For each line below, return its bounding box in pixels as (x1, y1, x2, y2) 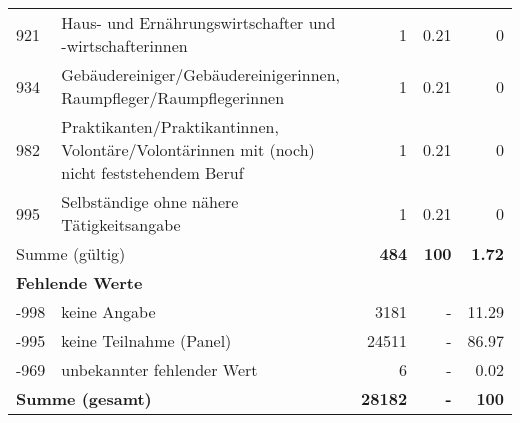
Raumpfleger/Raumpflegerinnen (61, 86, 285, 109)
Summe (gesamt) (16, 387, 152, 410)
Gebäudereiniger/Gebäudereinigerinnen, (61, 63, 341, 86)
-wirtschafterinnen (61, 34, 188, 57)
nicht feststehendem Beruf (61, 161, 244, 184)
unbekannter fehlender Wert (61, 358, 258, 381)
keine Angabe (61, 300, 156, 323)
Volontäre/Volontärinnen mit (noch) (61, 138, 315, 161)
